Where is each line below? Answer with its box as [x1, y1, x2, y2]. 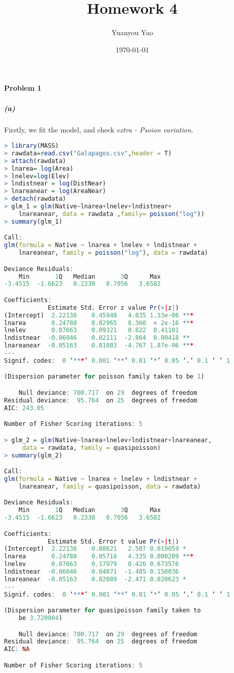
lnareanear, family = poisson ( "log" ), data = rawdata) [18, 249, 208, 257]
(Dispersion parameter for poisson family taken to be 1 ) [4, 373, 204, 381]
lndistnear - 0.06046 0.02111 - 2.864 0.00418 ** [4, 334, 190, 342]
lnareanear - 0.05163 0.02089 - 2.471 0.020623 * [4, 575, 187, 583]
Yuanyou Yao [111, 27, 153, 38]
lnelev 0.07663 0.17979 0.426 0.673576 [4, 560, 179, 568]
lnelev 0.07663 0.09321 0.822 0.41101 [4, 327, 179, 334]
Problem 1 [4, 83, 42, 93]
